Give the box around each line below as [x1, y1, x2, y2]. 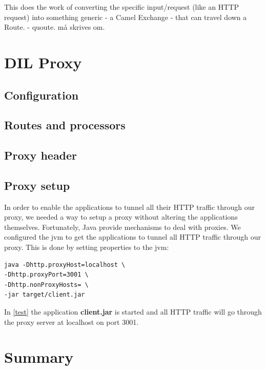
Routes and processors [4, 117, 126, 133]
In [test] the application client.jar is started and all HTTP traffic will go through [4, 306, 262, 317]
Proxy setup [4, 177, 70, 193]
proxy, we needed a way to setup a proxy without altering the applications [4, 211, 238, 222]
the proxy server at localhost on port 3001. [4, 316, 139, 327]
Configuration [4, 87, 79, 103]
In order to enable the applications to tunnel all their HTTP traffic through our [4, 201, 255, 212]
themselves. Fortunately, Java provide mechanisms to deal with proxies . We [4, 221, 241, 232]
